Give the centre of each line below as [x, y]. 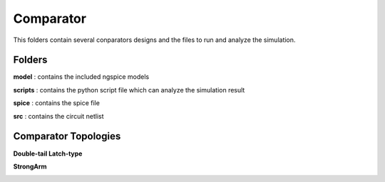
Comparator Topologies [67, 136]
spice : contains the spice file [56, 103]
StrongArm [30, 166]
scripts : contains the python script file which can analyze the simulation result [129, 90]
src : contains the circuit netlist [58, 116]
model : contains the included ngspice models [81, 77]
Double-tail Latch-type [48, 154]
